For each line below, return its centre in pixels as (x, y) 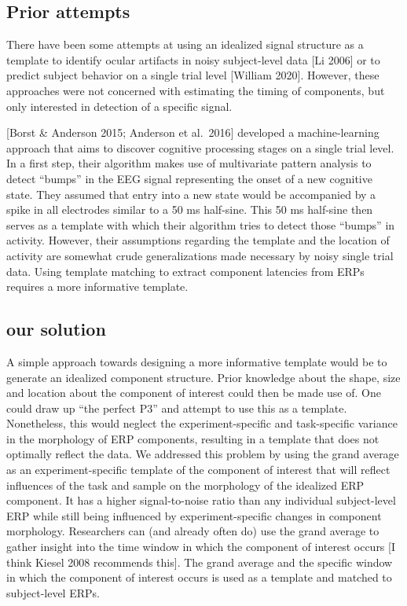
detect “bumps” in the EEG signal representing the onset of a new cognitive (189, 178)
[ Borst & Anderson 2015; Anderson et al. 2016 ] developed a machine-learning (193, 132)
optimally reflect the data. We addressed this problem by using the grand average (203, 454)
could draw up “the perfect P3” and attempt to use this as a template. (177, 408)
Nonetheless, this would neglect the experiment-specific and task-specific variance (202, 423)
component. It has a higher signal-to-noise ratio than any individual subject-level (201, 500)
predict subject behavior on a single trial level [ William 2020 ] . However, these (193, 75)
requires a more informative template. (97, 286)
